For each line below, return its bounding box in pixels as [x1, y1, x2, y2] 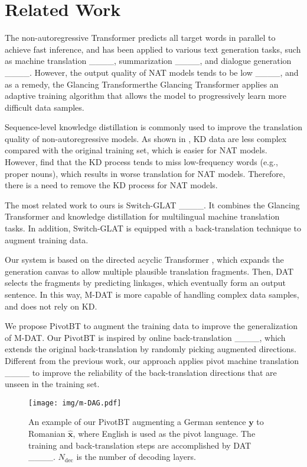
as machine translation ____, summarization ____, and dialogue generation [5, 54, 292, 67]
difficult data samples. [5, 101, 84, 113]
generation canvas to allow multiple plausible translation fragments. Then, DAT [5, 265, 294, 277]
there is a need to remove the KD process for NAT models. [5, 179, 218, 191]
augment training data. [5, 233, 89, 246]
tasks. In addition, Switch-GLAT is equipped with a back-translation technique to [5, 222, 301, 234]
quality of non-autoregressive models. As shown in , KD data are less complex [5, 132, 287, 144]
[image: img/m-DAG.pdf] [28, 398, 122, 407]
